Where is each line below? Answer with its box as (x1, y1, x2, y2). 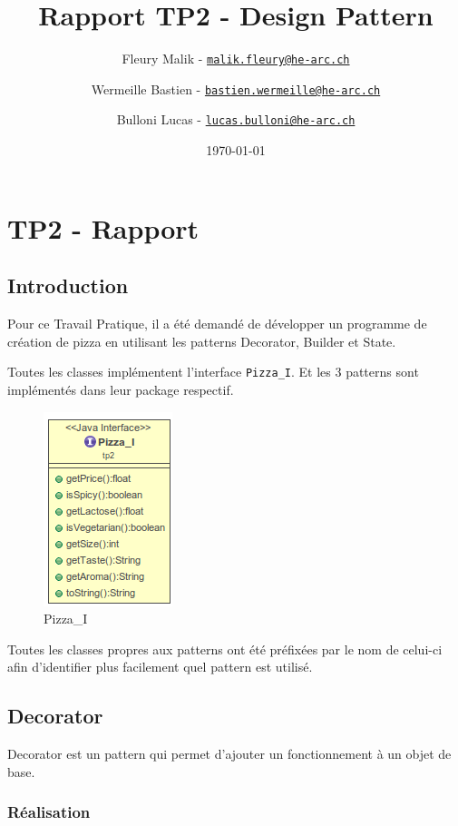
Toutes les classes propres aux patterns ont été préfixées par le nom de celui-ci (7, 639, 443, 658)
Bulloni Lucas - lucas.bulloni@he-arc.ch (116, 110, 356, 129)
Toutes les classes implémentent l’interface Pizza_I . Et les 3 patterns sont (7, 362, 419, 381)
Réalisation (7, 801, 91, 823)
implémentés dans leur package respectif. (7, 379, 234, 398)
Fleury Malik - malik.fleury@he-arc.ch (122, 49, 350, 68)
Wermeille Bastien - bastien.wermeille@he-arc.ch (91, 79, 381, 98)
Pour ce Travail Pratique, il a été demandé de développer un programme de (7, 314, 427, 333)
